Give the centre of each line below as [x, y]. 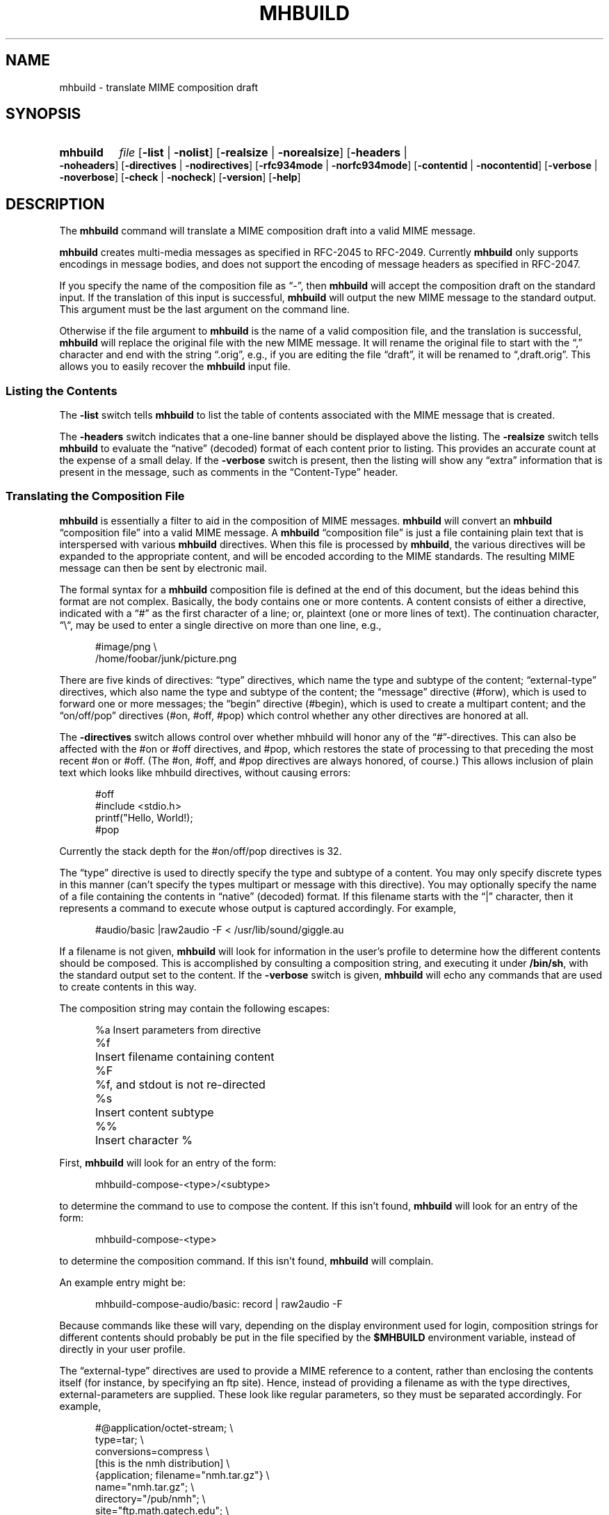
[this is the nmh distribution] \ [163, 1463]
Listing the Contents [62, 391]
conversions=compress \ [152, 1451]
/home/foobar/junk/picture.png [166, 658]
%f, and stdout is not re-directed [180, 1084]
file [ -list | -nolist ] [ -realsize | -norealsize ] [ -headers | [263, 153]
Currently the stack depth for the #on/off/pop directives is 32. [201, 851]
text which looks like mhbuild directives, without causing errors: [205, 772]
